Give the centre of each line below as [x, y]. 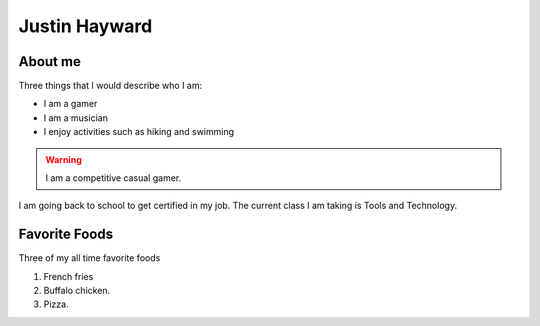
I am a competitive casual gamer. [113, 178]
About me [50, 61]
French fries [68, 276]
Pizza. [56, 304]
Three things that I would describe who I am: [110, 86]
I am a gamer [70, 104]
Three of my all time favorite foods [89, 258]
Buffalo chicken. [77, 291]
